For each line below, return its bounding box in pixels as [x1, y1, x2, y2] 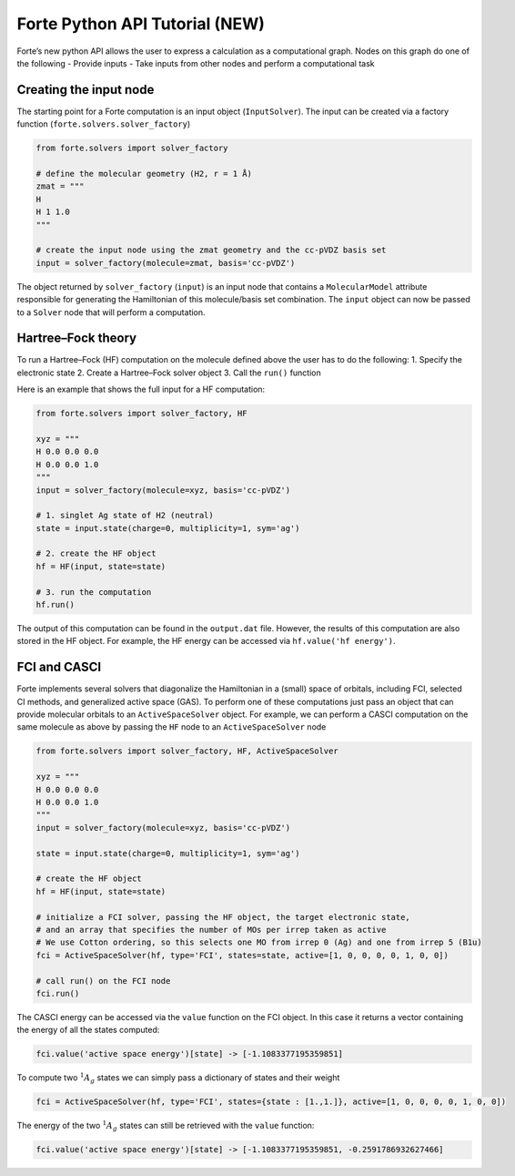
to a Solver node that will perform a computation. [16, 306, 206, 318]
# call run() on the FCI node [35, 976, 171, 986]
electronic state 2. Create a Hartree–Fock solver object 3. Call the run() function [16, 367, 322, 378]
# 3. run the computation [35, 587, 152, 597]
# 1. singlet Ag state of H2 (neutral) [35, 510, 214, 521]
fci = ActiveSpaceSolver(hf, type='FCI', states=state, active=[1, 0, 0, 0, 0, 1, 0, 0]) [35, 950, 449, 960]
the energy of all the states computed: [16, 1025, 160, 1036]
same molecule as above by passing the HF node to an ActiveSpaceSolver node [16, 721, 327, 732]
